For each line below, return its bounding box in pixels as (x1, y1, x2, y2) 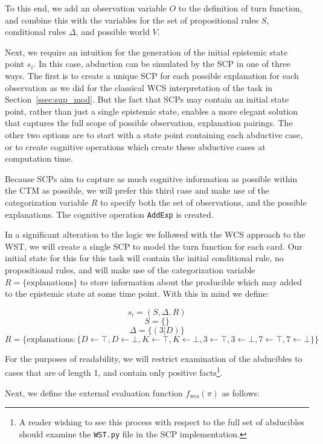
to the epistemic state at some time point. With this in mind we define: (5, 287, 269, 300)
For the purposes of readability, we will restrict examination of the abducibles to (5, 352, 302, 364)
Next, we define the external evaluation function (5, 386, 183, 399)
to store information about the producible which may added (80, 275, 302, 288)
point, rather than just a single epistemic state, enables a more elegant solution (5, 104, 298, 117)
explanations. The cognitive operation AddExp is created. (5, 208, 214, 220)
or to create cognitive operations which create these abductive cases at (5, 140, 266, 153)
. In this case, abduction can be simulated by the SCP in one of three (33, 57, 290, 70)
